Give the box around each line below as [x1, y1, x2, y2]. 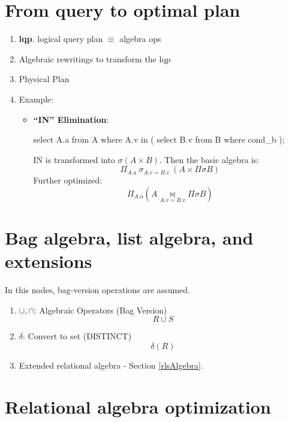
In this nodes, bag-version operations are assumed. [5, 284, 190, 296]
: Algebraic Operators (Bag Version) [34, 303, 167, 316]
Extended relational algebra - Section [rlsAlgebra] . [19, 358, 203, 371]
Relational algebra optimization [5, 394, 271, 418]
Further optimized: [33, 174, 103, 186]
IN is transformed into [33, 153, 115, 165]
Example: [19, 92, 54, 105]
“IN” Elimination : [33, 113, 109, 125]
